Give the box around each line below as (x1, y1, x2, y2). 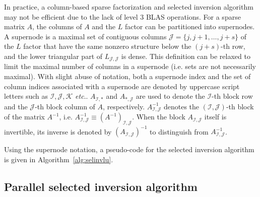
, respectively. (103, 101, 145, 111)
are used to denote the (136, 91, 205, 101)
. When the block (132, 111, 185, 122)
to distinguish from (150, 126, 209, 137)
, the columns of (32, 21, 82, 32)
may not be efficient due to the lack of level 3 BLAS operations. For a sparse (4, 11, 241, 22)
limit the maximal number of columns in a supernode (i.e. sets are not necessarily (4, 61, 256, 72)
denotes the (163, 101, 200, 111)
